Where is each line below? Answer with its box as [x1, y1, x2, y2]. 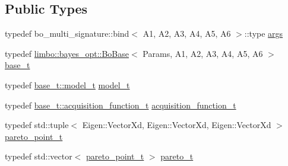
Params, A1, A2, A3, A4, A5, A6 [143, 47, 263, 59]
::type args [244, 27, 283, 40]
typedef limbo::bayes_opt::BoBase [5, 47, 129, 59]
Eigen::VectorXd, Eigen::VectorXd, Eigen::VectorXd [82, 119, 271, 131]
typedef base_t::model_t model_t [5, 78, 130, 91]
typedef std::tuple [5, 119, 69, 131]
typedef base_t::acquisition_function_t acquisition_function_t [5, 98, 236, 111]
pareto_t [160, 150, 194, 162]
